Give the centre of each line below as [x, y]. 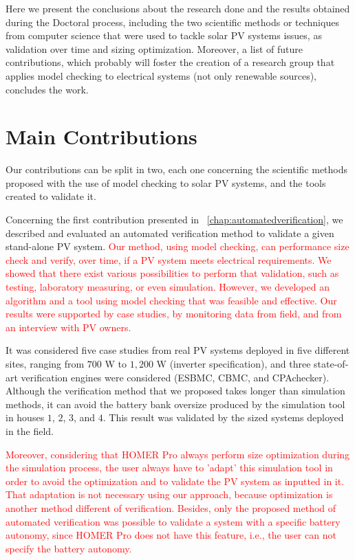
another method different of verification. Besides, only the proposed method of [171, 507]
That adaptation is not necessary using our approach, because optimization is [169, 494]
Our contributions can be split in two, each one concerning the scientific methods [177, 169]
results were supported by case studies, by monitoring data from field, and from [174, 314]
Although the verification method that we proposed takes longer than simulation [175, 391]
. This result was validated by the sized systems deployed [223, 417]
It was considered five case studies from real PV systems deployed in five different [178, 350]
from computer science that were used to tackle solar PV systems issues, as [164, 35]
